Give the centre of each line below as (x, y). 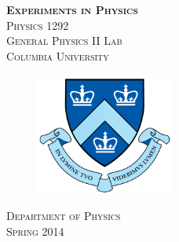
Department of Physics (64, 216)
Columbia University (58, 55)
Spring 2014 (35, 231)
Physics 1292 (38, 25)
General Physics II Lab (64, 40)
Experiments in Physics (72, 9)
